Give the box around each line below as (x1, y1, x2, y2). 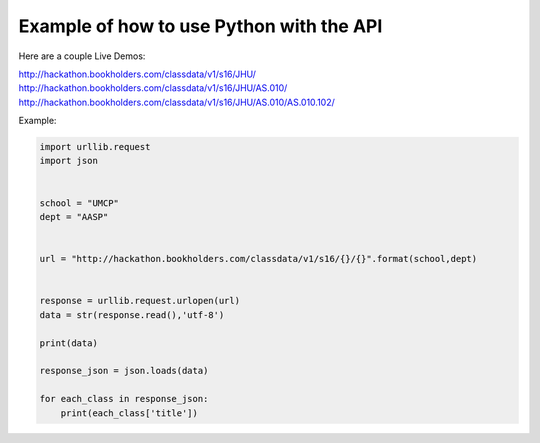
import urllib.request (39, 141, 151, 153)
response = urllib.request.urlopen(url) (39, 295, 240, 307)
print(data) (39, 337, 99, 349)
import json (39, 155, 99, 167)
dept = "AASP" (39, 211, 109, 223)
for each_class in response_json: (39, 393, 209, 405)
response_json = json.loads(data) (39, 365, 209, 377)
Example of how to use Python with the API (18, 15, 383, 37)
